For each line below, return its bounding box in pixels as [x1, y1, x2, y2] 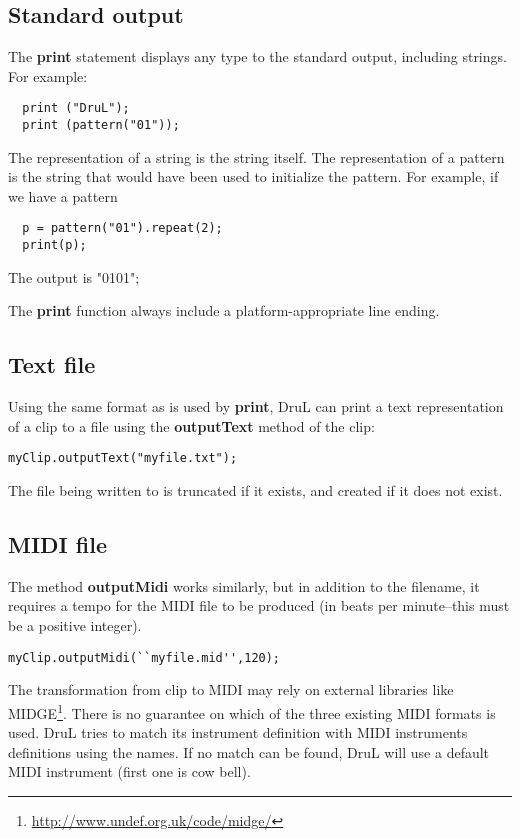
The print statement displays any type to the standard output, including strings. [8, 46, 507, 67]
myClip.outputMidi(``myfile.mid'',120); [8, 650, 281, 665]
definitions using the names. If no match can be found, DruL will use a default [8, 741, 490, 762]
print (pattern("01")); [22, 118, 180, 133]
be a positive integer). [8, 615, 142, 636]
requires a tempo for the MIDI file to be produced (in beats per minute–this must [8, 595, 510, 616]
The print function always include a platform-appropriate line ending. [8, 300, 440, 321]
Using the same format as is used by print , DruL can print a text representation [8, 396, 504, 417]
